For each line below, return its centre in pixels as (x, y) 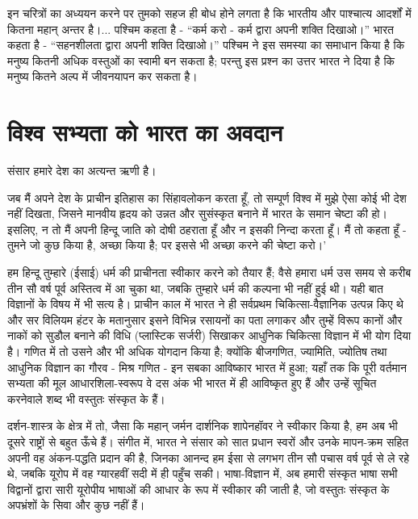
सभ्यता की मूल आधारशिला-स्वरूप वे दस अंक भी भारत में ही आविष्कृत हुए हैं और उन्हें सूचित (192, 383)
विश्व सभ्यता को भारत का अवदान (145, 132)
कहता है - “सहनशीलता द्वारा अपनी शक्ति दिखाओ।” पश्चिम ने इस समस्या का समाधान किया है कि (206, 45)
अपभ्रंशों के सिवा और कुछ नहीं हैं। (76, 505)
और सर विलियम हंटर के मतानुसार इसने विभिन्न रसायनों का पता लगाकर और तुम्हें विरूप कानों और (205, 319)
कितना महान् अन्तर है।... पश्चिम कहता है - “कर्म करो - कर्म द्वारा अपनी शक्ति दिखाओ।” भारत (201, 29)
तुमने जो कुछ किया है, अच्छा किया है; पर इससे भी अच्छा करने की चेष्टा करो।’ (167, 245)
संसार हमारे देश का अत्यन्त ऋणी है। (82, 171)
